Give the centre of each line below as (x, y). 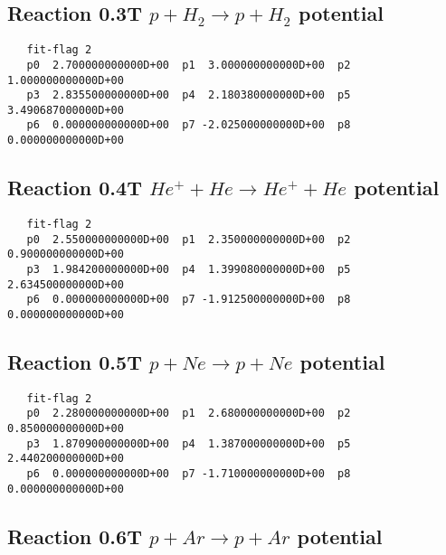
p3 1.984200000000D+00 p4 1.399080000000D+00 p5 (189, 269)
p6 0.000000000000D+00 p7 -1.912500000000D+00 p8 (189, 300)
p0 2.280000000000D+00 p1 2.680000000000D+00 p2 (189, 414)
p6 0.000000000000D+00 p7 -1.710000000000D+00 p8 (189, 474)
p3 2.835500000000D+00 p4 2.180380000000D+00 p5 (189, 95)
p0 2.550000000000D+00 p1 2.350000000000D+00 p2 (189, 239)
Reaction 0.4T (75, 188)
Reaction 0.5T (75, 361)
